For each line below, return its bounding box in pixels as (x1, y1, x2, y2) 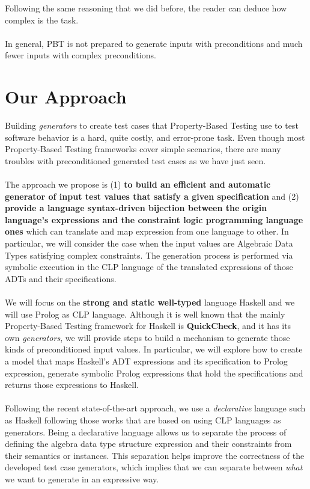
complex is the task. (5, 13, 79, 26)
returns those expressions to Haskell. (5, 378, 139, 391)
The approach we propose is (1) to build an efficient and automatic (5, 178, 271, 191)
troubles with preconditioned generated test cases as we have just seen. (5, 154, 266, 167)
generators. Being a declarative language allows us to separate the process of (5, 425, 287, 438)
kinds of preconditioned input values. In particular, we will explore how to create (5, 343, 303, 355)
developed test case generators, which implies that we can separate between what (5, 461, 303, 473)
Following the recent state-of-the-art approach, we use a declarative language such (5, 402, 306, 414)
